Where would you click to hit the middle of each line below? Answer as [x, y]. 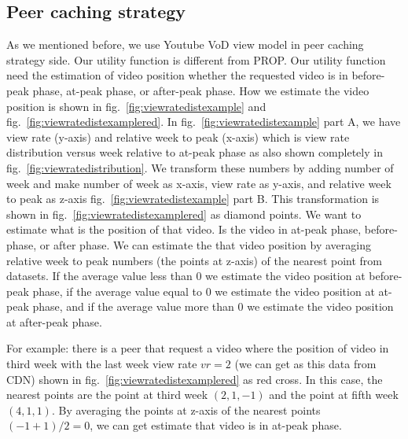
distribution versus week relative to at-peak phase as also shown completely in [195, 152]
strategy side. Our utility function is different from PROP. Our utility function [196, 59]
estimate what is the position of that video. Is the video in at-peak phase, [184, 229]
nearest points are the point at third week [107, 395]
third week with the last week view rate [102, 364]
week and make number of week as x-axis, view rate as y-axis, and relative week [199, 183]
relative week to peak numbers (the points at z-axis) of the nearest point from [194, 260]
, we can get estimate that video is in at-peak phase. [216, 425]
